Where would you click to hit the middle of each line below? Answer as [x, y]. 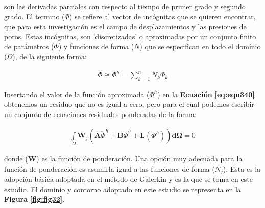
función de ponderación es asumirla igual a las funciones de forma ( [110, 168]
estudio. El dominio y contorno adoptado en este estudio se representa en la [123, 189]
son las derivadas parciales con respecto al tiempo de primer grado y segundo [125, 6]
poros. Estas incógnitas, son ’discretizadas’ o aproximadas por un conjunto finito [130, 36]
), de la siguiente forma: [50, 56]
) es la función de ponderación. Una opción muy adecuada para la [139, 159]
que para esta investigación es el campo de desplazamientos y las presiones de [125, 26]
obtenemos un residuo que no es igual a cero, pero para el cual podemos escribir [129, 104]
